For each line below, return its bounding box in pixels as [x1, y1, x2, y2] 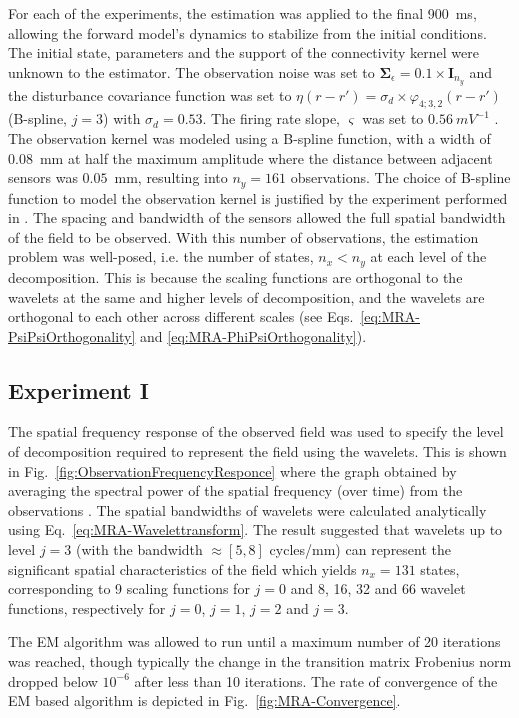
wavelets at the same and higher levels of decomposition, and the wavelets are [8, 286, 485, 307]
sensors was [8, 167, 78, 188]
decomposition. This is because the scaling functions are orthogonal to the [8, 266, 463, 287]
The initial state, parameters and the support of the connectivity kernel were [8, 42, 479, 63]
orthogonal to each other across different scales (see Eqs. [8, 306, 354, 327]
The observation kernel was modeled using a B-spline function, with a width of [8, 128, 491, 149]
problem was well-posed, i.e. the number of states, [8, 246, 314, 267]
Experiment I [8, 374, 149, 405]
